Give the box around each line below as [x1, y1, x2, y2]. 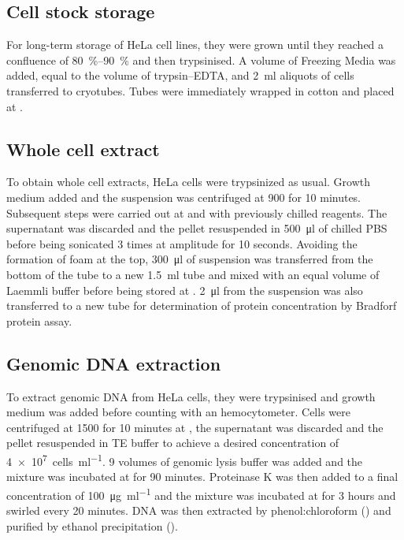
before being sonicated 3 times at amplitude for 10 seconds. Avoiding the [6, 235, 358, 251]
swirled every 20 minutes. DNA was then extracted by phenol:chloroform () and [6, 501, 391, 518]
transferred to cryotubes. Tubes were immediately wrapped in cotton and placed [6, 82, 395, 99]
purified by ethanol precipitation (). [6, 517, 178, 534]
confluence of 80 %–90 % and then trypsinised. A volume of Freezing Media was [6, 51, 396, 68]
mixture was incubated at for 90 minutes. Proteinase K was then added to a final [6, 468, 398, 485]
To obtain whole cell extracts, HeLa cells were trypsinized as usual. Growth [6, 173, 371, 190]
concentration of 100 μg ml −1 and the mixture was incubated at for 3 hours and [6, 484, 396, 503]
